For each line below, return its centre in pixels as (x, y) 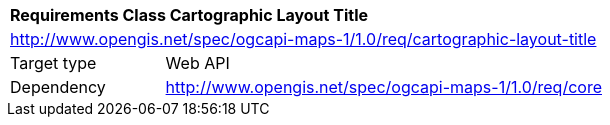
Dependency (58, 87)
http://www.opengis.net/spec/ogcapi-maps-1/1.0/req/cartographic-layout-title (303, 39)
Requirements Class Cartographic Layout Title (189, 15)
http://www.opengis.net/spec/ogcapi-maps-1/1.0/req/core (383, 87)
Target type (53, 63)
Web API (197, 63)
